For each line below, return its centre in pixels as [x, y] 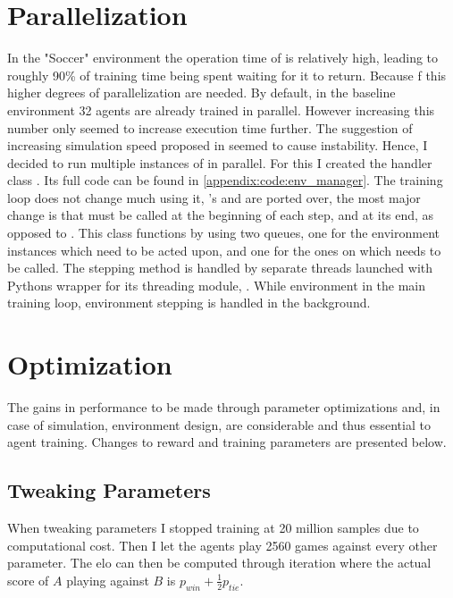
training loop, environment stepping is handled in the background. [189, 303]
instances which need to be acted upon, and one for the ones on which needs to [224, 250]
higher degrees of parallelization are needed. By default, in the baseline [201, 93]
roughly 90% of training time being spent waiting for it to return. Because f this [227, 75]
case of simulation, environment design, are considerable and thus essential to [219, 424]
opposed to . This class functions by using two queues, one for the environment [223, 233]
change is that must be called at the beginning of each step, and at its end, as [221, 215]
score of [28, 580]
